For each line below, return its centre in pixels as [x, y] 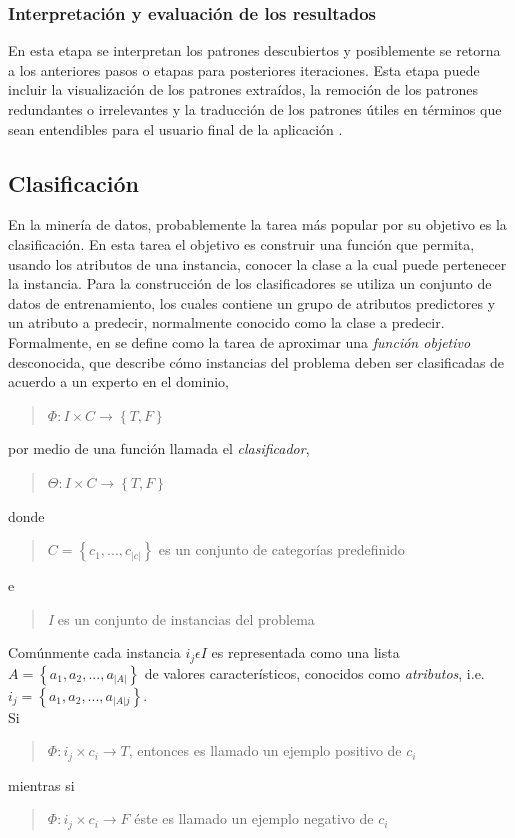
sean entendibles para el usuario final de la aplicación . [175, 128]
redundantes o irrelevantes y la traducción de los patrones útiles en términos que [255, 109]
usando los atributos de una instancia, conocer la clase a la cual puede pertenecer [257, 263]
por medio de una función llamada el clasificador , [159, 448]
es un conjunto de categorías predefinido [281, 549]
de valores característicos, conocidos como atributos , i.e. [314, 672]
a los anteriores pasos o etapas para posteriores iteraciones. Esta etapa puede [244, 69]
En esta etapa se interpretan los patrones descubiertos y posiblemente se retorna [254, 50]
